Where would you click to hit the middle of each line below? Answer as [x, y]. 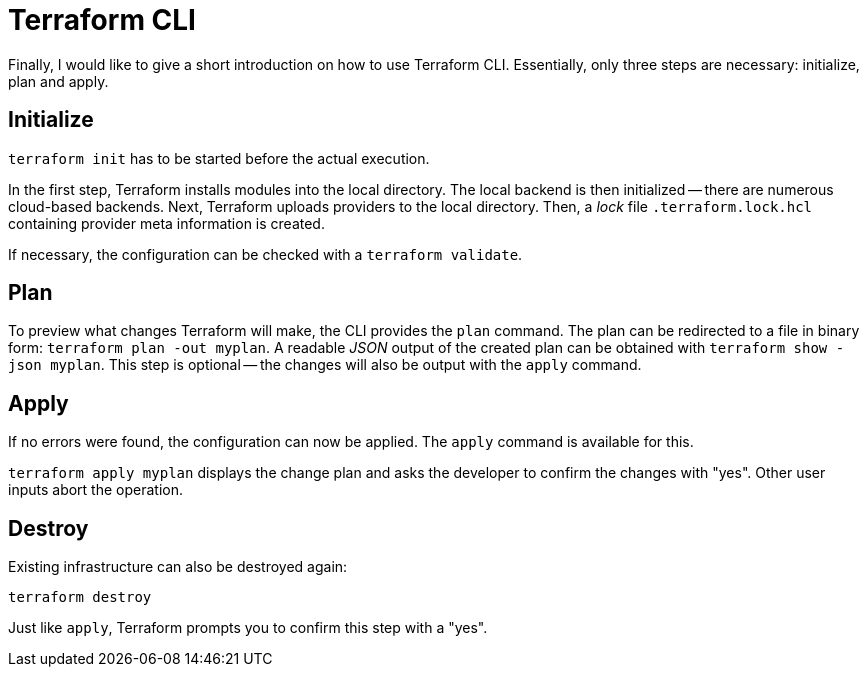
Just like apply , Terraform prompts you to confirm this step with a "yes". [248, 628]
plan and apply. [58, 81]
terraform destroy [80, 597]
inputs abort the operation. [96, 490]
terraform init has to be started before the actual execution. [219, 158]
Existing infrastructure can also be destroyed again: [178, 567]
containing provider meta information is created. [166, 223]
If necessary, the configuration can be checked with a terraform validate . [265, 254]
